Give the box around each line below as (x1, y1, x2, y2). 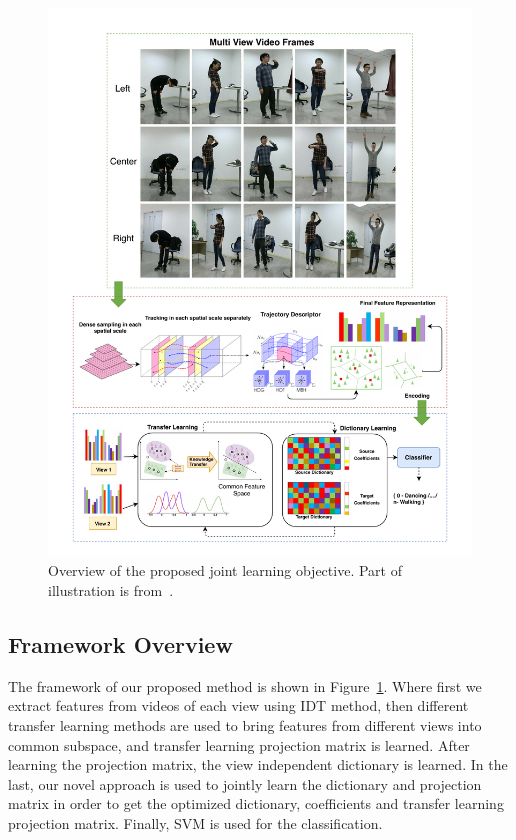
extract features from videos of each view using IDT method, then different (8, 695, 469, 716)
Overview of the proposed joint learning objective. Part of (48, 560, 402, 581)
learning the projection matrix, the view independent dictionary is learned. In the (8, 754, 508, 775)
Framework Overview (8, 629, 233, 660)
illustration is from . (48, 580, 174, 601)
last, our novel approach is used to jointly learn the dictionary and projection (8, 773, 482, 794)
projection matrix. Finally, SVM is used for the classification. (8, 813, 383, 834)
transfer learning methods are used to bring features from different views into (8, 715, 482, 736)
